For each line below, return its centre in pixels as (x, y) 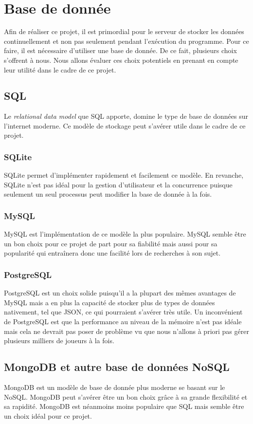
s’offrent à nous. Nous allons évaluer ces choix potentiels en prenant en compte (121, 60)
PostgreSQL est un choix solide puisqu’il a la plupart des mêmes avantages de (120, 293)
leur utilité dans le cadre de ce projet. (60, 69)
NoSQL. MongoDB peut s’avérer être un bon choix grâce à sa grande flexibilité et (126, 396)
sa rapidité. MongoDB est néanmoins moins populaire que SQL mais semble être (124, 406)
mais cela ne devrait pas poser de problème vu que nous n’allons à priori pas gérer (126, 331)
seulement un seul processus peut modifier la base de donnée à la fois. (108, 194)
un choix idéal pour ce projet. (48, 415)
